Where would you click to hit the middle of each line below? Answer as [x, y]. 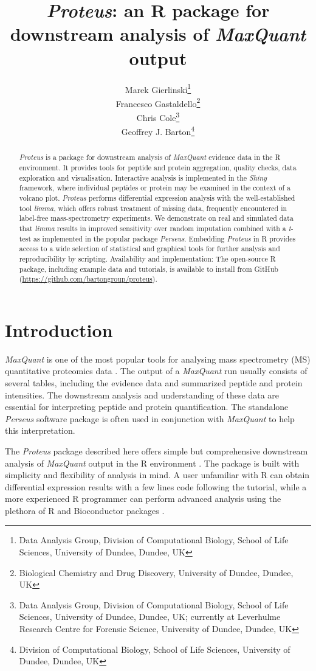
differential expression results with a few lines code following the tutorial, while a [156, 486]
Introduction [59, 329]
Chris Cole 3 [158, 116]
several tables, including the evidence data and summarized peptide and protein [154, 382]
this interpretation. [40, 430]
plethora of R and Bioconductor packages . [85, 510]
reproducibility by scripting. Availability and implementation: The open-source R [147, 258]
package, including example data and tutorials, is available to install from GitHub [149, 269]
